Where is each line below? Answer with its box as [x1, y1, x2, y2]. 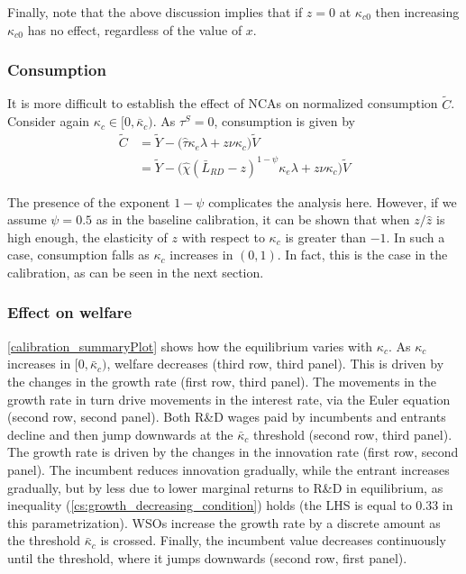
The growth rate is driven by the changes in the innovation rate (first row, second [7, 442, 459, 461]
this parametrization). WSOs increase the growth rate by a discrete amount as [7, 513, 441, 532]
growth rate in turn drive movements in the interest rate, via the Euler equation [7, 389, 451, 408]
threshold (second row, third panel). [253, 424, 452, 443]
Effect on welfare [7, 301, 132, 323]
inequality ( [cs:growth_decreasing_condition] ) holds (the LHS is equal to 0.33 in [7, 496, 453, 515]
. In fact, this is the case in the [277, 245, 448, 264]
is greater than [285, 227, 366, 246]
